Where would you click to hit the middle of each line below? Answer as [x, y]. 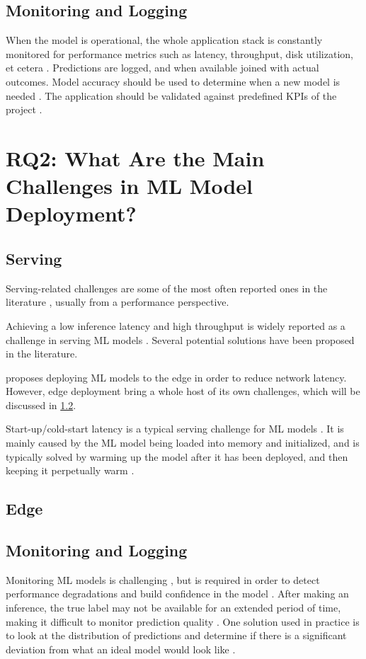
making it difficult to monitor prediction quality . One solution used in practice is [183, 621]
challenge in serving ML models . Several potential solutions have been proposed [180, 339]
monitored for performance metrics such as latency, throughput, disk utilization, [179, 53]
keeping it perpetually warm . [70, 470]
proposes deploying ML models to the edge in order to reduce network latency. [176, 377]
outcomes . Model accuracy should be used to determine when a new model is [173, 81]
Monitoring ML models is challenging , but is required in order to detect [163, 579]
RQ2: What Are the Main [135, 157]
